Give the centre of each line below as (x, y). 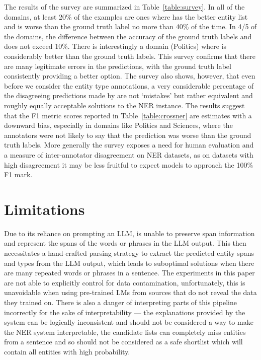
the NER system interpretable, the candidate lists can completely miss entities (125, 332)
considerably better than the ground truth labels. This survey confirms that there (130, 56)
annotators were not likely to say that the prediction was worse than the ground (128, 135)
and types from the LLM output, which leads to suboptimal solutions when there (129, 263)
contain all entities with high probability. (67, 351)
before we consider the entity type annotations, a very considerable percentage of (129, 85)
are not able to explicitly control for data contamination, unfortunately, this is (125, 282)
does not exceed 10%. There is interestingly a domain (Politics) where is (115, 46)
